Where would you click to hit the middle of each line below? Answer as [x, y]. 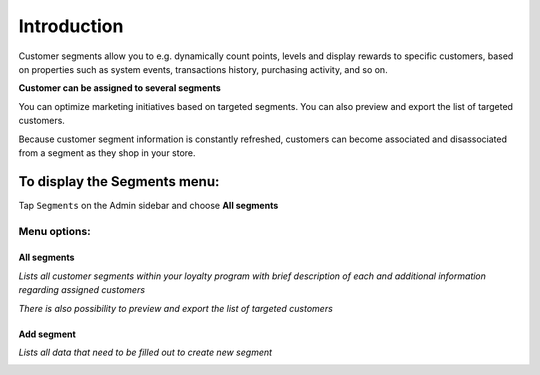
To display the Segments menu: [119, 181]
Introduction [71, 26]
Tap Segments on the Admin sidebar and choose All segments [148, 205]
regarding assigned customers [81, 290]
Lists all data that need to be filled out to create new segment [145, 352]
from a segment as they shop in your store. [107, 152]
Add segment [47, 334]
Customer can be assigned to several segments [120, 88]
